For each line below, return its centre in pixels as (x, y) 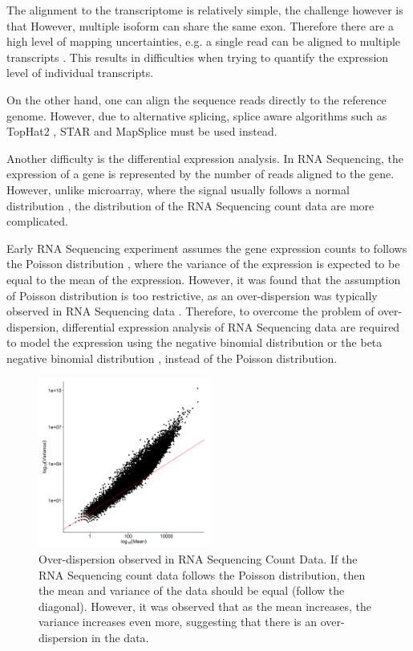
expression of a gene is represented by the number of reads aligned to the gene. (200, 174)
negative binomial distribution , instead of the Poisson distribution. (172, 358)
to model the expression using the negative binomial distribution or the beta (194, 342)
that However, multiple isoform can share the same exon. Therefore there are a (200, 25)
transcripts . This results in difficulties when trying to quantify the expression (198, 57)
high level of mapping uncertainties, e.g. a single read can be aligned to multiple (204, 41)
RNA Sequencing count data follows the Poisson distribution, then (202, 574)
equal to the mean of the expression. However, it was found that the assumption (204, 279)
